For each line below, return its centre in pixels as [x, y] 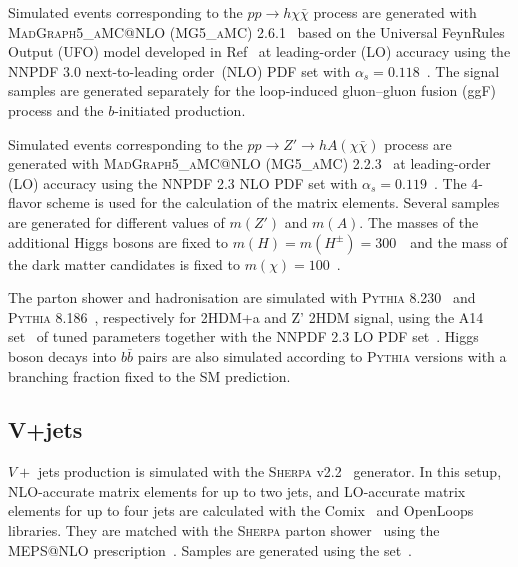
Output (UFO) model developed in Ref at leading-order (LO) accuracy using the [259, 51]
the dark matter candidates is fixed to [124, 263]
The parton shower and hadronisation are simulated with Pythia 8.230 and [242, 297]
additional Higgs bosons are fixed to [118, 241]
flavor [25, 202]
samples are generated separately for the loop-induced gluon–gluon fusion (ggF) [252, 90]
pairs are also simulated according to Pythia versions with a [322, 355]
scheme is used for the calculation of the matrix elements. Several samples [273, 202]
